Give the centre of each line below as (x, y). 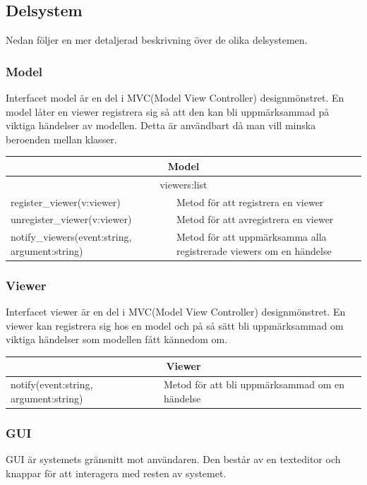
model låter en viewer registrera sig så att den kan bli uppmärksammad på (168, 111)
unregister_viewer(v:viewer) (71, 219)
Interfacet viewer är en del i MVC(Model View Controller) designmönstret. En (176, 312)
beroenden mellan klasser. (61, 139)
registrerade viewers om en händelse (254, 250)
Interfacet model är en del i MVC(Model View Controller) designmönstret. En (175, 98)
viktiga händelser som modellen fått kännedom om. (117, 339)
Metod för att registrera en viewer (250, 202)
